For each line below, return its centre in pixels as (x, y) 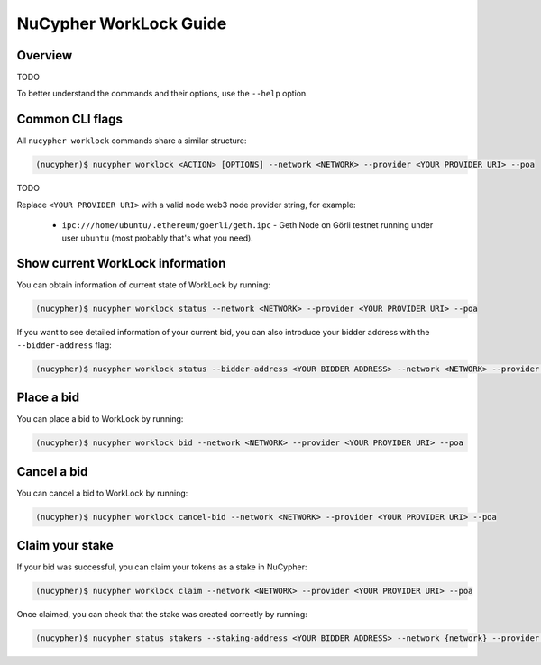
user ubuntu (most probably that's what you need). (158, 238)
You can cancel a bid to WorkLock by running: (102, 493)
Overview (45, 55)
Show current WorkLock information (121, 264)
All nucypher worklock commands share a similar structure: (132, 141)
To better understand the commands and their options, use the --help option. (162, 94)
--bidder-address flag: (64, 345)
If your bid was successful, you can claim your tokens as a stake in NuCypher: (162, 567)
